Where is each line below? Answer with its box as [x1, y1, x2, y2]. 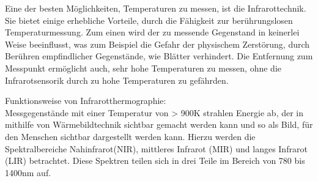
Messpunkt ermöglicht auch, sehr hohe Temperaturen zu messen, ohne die [5, 61, 282, 74]
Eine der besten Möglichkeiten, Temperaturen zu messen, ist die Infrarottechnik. [5, 2, 306, 14]
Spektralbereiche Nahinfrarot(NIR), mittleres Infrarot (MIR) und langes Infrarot [5, 142, 308, 155]
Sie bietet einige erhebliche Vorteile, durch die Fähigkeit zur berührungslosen [5, 13, 293, 26]
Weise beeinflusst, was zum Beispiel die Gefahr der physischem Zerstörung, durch [5, 37, 310, 50]
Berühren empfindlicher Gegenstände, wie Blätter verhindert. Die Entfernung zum [5, 50, 313, 62]
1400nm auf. [5, 166, 51, 179]
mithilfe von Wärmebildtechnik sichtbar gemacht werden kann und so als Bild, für [5, 118, 313, 131]
